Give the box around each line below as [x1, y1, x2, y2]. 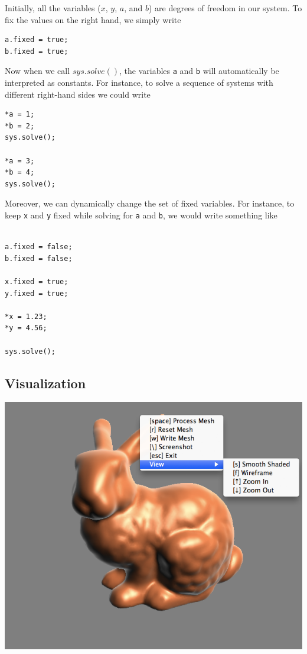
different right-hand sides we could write [5, 88, 151, 100]
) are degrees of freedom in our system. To [148, 2, 302, 14]
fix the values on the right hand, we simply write [5, 13, 181, 25]
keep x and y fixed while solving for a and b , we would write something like [5, 208, 277, 221]
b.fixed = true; [5, 47, 68, 56]
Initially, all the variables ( [5, 2, 101, 14]
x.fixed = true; [5, 278, 68, 286]
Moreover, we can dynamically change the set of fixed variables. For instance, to [5, 197, 295, 210]
